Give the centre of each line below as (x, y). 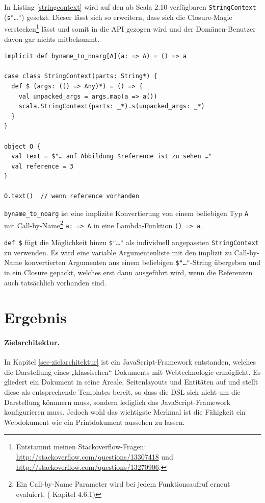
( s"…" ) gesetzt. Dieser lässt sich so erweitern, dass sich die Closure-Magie (118, 17)
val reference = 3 (43, 166)
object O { (22, 146)
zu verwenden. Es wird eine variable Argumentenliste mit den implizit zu (118, 252)
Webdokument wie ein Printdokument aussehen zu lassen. (95, 422)
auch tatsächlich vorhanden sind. (55, 282)
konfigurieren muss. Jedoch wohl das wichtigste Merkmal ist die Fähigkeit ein (125, 412)
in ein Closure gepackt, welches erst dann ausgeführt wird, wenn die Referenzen (128, 272)
